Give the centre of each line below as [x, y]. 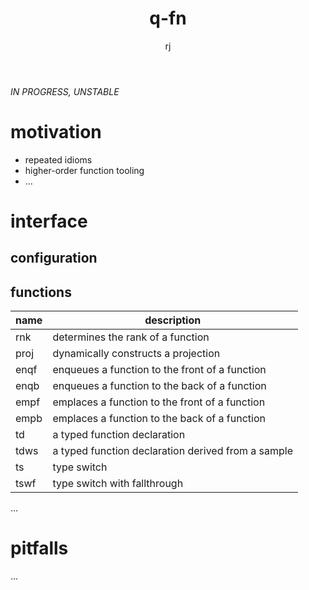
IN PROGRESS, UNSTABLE [65, 91]
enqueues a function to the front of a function [159, 370]
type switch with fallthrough [118, 484]
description [173, 320]
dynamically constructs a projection [136, 354]
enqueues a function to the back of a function [159, 386]
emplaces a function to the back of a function [159, 419]
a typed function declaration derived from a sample [173, 451]
